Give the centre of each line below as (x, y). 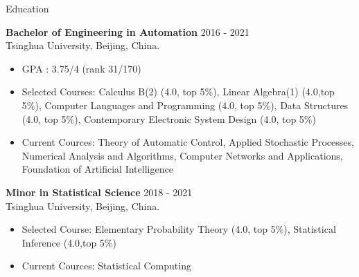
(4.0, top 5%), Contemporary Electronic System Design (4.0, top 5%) (169, 118)
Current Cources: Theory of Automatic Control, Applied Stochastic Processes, (188, 142)
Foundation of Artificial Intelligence (97, 169)
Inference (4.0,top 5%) (69, 242)
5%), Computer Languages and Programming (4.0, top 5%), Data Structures (185, 105)
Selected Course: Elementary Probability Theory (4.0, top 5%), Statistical (179, 229)
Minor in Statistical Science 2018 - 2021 (99, 192)
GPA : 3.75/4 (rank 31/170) (81, 68)
